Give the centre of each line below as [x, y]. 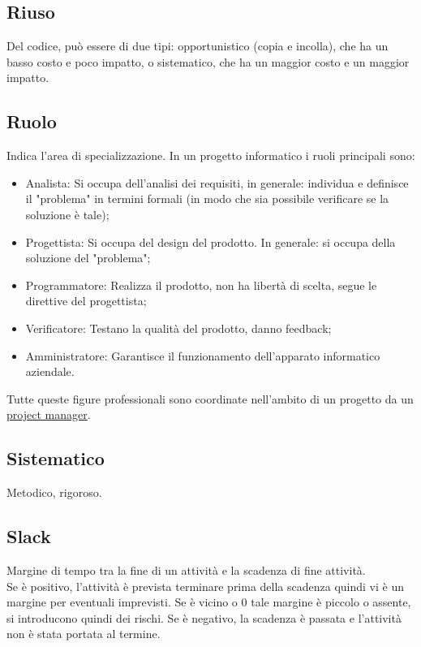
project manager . [49, 414]
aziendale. [50, 371]
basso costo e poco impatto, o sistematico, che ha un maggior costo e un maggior [208, 61]
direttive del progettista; [86, 301]
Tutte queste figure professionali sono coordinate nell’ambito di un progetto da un [210, 398]
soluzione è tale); [67, 214]
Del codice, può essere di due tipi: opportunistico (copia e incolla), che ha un [198, 46]
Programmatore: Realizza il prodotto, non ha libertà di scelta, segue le [201, 285]
